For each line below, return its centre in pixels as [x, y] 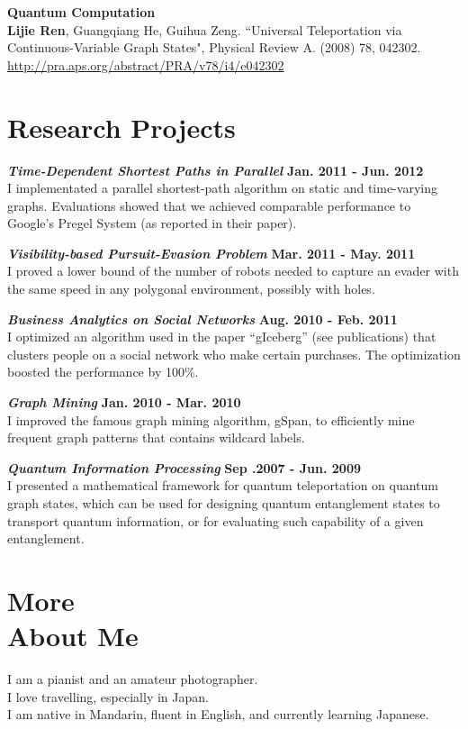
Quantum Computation [81, 12]
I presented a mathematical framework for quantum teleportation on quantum [223, 485]
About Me [73, 636]
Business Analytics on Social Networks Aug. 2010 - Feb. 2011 [202, 319]
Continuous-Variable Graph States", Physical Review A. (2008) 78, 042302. [214, 47]
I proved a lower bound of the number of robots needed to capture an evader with [233, 271]
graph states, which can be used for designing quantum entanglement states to [224, 503]
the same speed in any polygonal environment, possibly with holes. [191, 289]
